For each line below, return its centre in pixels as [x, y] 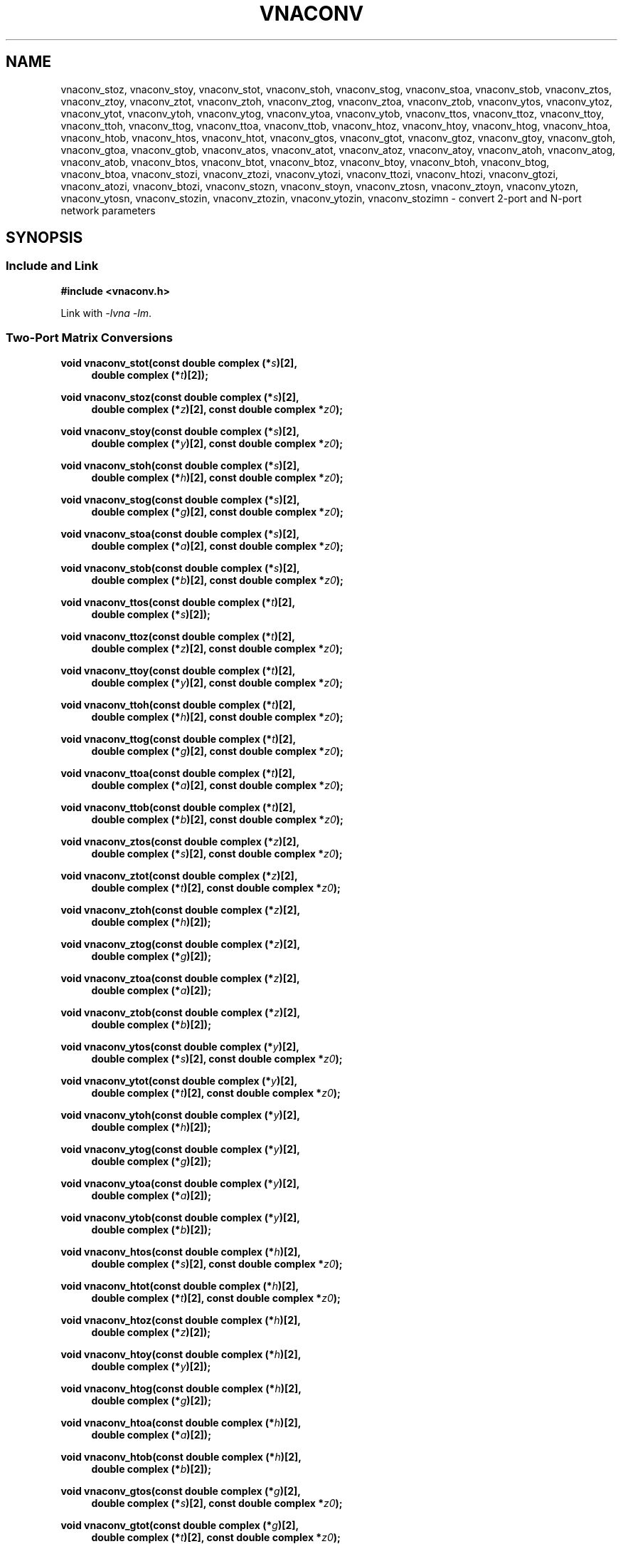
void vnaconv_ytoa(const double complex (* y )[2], [180, 1183]
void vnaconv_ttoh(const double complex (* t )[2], [178, 704]
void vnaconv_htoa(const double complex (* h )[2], [181, 1422]
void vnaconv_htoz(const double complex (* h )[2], [181, 1320]
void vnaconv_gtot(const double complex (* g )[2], [180, 1525]
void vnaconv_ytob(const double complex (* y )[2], [180, 1217]
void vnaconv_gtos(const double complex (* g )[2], [181, 1491]
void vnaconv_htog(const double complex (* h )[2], [181, 1388]
